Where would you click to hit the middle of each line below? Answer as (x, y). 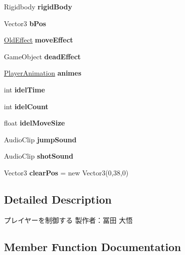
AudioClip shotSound (39, 156)
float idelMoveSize (35, 123)
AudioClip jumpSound (40, 139)
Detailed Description (58, 199)
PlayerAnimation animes (43, 73)
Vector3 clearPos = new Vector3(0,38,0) (66, 172)
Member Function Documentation (93, 246)
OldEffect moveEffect (39, 40)
